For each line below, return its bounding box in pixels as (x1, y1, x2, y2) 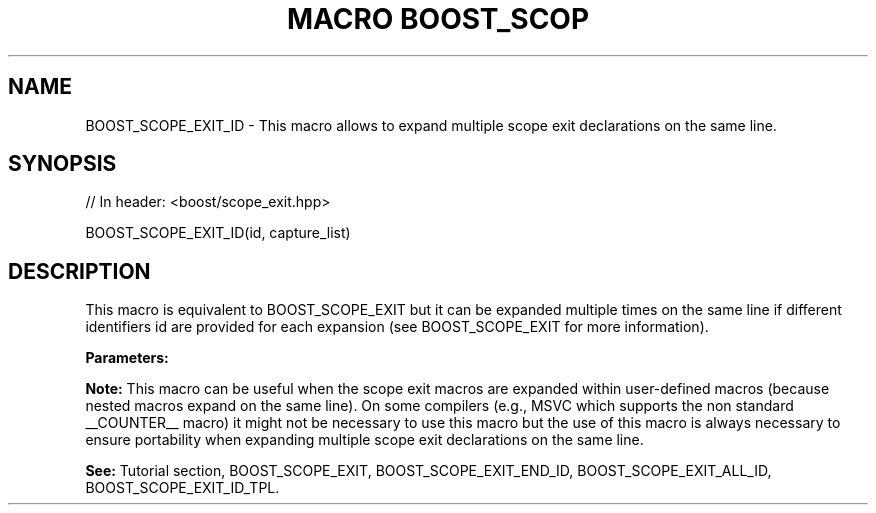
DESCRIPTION (8, 258, 151, 284)
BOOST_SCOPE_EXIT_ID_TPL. (85, 479, 280, 497)
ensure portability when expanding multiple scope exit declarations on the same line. (85, 431, 644, 449)
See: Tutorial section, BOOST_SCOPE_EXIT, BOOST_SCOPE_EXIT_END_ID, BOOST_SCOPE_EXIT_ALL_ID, (85, 462, 772, 480)
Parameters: (85, 349, 169, 367)
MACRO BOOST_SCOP (286, 2, 590, 36)
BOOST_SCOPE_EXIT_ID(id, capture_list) (85, 224, 351, 242)
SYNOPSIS (8, 151, 117, 177)
